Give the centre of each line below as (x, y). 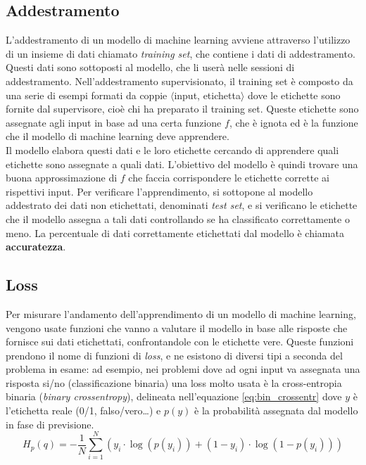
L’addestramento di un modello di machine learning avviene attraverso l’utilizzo (178, 40)
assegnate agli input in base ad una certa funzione (114, 122)
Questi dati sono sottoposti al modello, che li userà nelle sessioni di (150, 67)
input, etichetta (207, 95)
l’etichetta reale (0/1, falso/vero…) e (83, 410)
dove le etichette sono (294, 95)
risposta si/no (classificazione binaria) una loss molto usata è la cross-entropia (174, 382)
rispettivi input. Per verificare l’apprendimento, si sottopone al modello (159, 191)
